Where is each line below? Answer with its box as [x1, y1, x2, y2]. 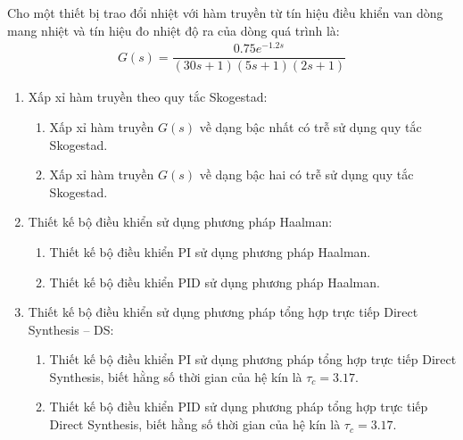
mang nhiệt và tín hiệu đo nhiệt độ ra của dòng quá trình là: [7, 21, 340, 39]
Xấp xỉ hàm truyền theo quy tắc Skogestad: [28, 87, 268, 106]
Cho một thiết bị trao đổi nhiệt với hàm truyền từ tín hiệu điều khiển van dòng [7, 4, 443, 21]
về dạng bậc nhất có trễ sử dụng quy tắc [199, 117, 422, 136]
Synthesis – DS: [28, 320, 114, 338]
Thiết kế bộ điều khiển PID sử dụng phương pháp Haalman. [49, 272, 380, 291]
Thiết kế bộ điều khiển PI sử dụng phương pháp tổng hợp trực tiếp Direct [49, 350, 457, 369]
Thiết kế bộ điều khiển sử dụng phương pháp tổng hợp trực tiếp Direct [28, 303, 418, 321]
